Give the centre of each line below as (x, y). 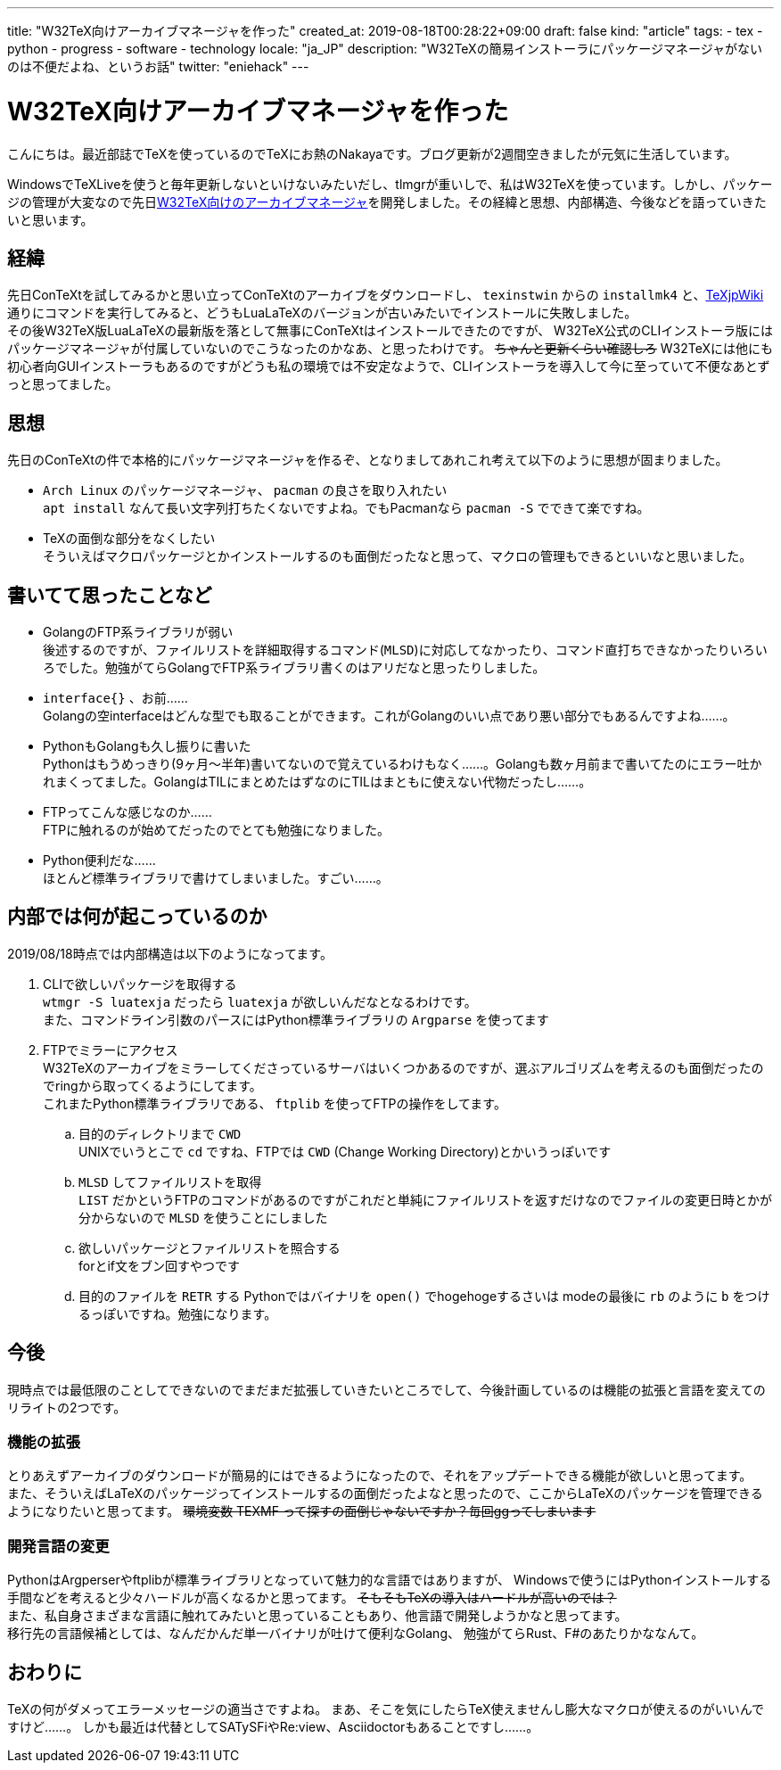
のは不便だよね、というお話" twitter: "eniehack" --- (158, 66)
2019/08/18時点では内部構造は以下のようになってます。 (170, 953)
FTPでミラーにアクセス (111, 1050)
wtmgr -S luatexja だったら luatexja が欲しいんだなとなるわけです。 (260, 1001)
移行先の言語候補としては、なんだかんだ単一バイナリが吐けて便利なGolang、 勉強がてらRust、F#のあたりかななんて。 (356, 1634)
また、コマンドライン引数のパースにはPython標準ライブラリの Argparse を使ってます (296, 1019)
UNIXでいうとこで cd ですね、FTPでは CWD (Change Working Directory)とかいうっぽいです (345, 1151)
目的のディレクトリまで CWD (160, 1133)
